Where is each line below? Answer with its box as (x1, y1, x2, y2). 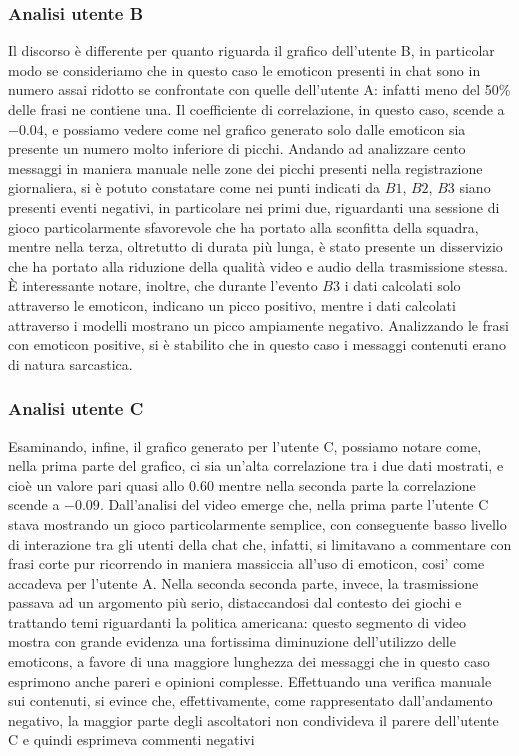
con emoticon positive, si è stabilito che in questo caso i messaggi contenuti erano (8, 334, 506, 355)
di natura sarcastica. (8, 353, 133, 374)
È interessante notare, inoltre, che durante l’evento (8, 275, 318, 296)
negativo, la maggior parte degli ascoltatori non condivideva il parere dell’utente (8, 709, 499, 730)
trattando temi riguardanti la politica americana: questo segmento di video (8, 611, 467, 632)
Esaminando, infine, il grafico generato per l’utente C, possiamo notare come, (8, 435, 482, 456)
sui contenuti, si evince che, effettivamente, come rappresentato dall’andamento (8, 690, 493, 711)
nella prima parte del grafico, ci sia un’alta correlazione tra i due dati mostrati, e (8, 455, 504, 476)
